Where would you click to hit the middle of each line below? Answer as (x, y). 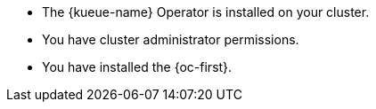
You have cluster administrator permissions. (171, 39)
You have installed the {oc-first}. (137, 67)
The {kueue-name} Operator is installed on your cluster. (206, 12)
